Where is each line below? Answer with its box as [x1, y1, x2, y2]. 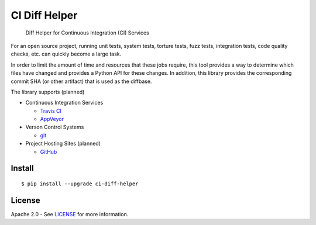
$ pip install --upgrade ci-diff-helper [21, 181, 139, 187]
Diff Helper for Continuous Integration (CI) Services [25, 29, 149, 36]
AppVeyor [40, 116, 64, 123]
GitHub [40, 148, 57, 155]
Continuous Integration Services [25, 99, 104, 106]
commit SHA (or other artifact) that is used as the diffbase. [11, 78, 152, 85]
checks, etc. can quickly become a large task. [11, 50, 122, 58]
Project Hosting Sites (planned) [25, 140, 101, 147]
